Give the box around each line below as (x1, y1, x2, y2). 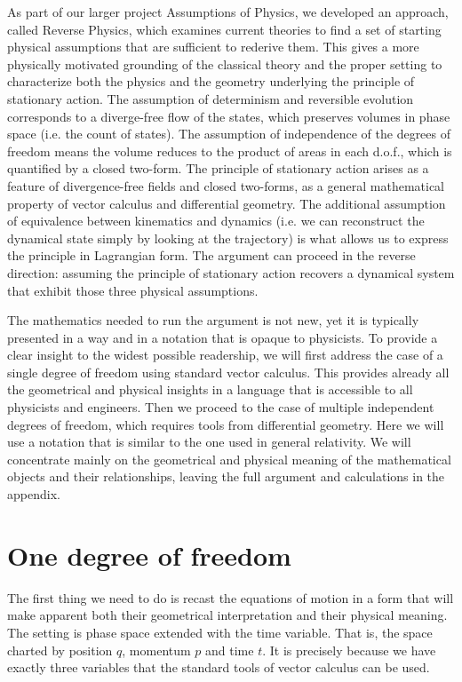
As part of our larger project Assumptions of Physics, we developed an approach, (7, 3, 449, 20)
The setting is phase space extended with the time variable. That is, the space (7, 623, 433, 641)
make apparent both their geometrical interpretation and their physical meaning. (7, 606, 448, 624)
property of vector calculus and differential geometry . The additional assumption (7, 194, 446, 212)
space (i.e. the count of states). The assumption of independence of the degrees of (7, 124, 451, 143)
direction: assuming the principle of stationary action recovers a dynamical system (7, 263, 455, 282)
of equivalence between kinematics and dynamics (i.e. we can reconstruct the (7, 211, 425, 230)
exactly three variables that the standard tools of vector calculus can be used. (7, 658, 430, 677)
